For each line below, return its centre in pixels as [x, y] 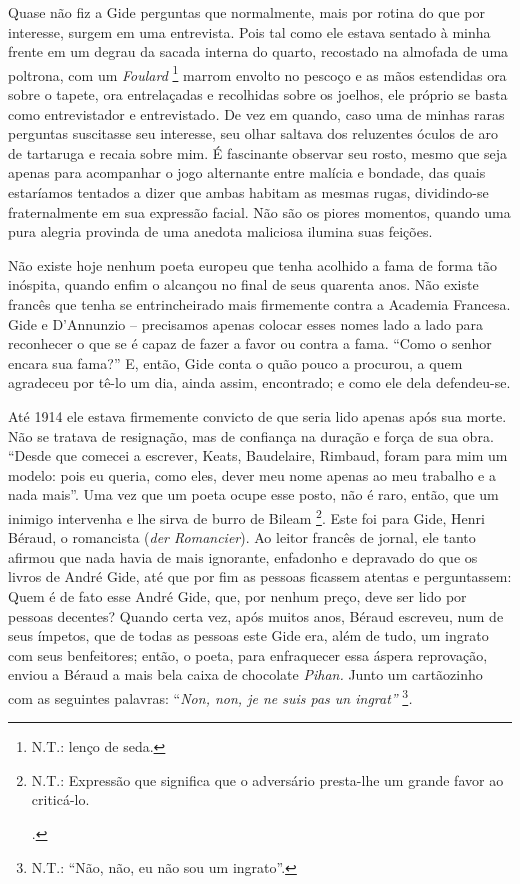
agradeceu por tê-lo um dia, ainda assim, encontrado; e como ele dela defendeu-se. [259, 382]
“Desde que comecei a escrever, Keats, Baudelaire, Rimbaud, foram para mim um [258, 455]
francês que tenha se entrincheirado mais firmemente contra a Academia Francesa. [259, 303]
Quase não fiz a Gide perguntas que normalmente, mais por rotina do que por [246, 12]
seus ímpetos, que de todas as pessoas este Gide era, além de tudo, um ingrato [248, 635]
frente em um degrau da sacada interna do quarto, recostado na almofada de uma [258, 51]
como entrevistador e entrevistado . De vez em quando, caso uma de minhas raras [256, 113]
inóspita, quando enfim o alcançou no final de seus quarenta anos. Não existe [243, 284]
